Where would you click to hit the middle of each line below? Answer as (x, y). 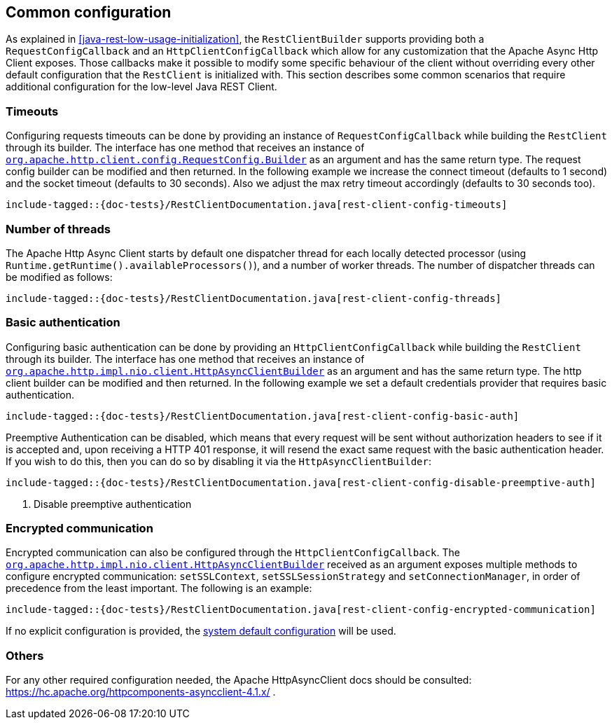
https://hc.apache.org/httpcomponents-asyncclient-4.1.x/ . (141, 692)
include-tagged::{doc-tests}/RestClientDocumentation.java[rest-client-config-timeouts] (257, 205)
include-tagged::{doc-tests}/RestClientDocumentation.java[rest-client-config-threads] (254, 298)
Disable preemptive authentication (113, 504)
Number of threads (58, 229)
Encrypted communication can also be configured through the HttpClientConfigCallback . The (233, 553)
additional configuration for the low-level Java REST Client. (141, 87)
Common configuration (89, 12)
